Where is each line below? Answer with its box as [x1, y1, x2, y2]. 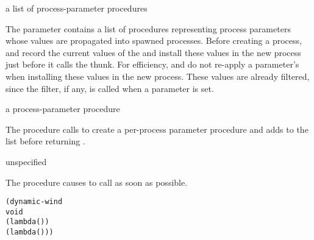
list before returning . [5, 135, 85, 147]
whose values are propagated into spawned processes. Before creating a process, [5, 34, 302, 47]
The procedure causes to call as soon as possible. [5, 175, 188, 188]
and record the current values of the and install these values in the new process [5, 46, 301, 58]
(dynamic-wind [5, 197, 63, 206]
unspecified [5, 155, 47, 168]
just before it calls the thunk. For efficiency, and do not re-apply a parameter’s [5, 58, 299, 71]
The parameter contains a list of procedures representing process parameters [5, 22, 291, 35]
